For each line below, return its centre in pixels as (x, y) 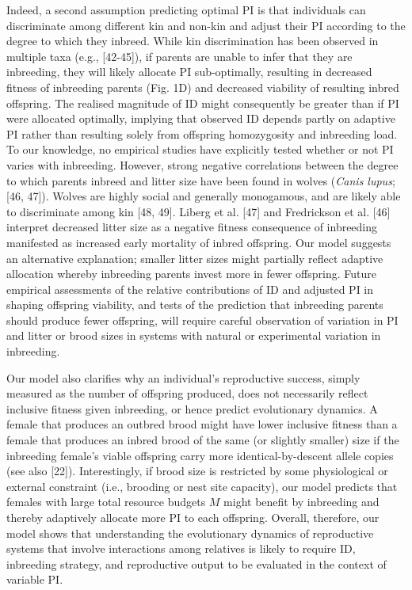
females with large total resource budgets (106, 502)
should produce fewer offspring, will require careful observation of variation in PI (202, 320)
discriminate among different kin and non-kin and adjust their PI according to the (206, 25)
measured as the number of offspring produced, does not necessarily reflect (187, 393)
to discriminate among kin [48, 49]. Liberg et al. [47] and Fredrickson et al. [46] (198, 211)
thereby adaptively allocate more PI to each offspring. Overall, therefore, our (193, 517)
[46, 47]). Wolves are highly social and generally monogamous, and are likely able (204, 196)
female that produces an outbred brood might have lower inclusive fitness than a (202, 424)
